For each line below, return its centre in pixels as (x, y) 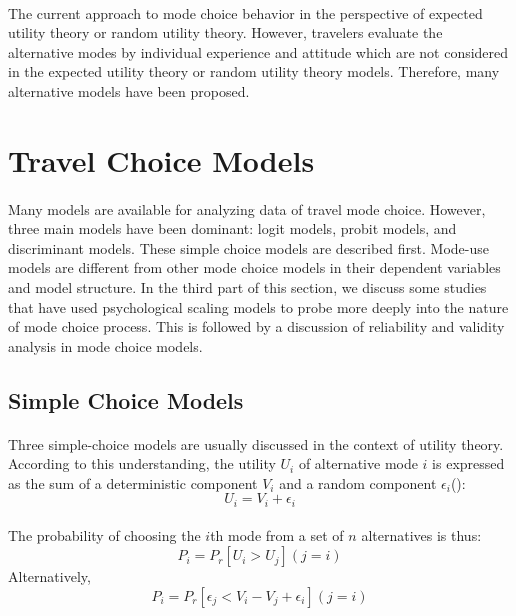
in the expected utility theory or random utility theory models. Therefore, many (254, 71)
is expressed (468, 463)
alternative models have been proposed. (129, 90)
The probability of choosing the (104, 535)
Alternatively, (49, 576)
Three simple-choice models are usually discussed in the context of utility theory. (256, 443)
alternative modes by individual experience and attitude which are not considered (258, 51)
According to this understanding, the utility (142, 463)
